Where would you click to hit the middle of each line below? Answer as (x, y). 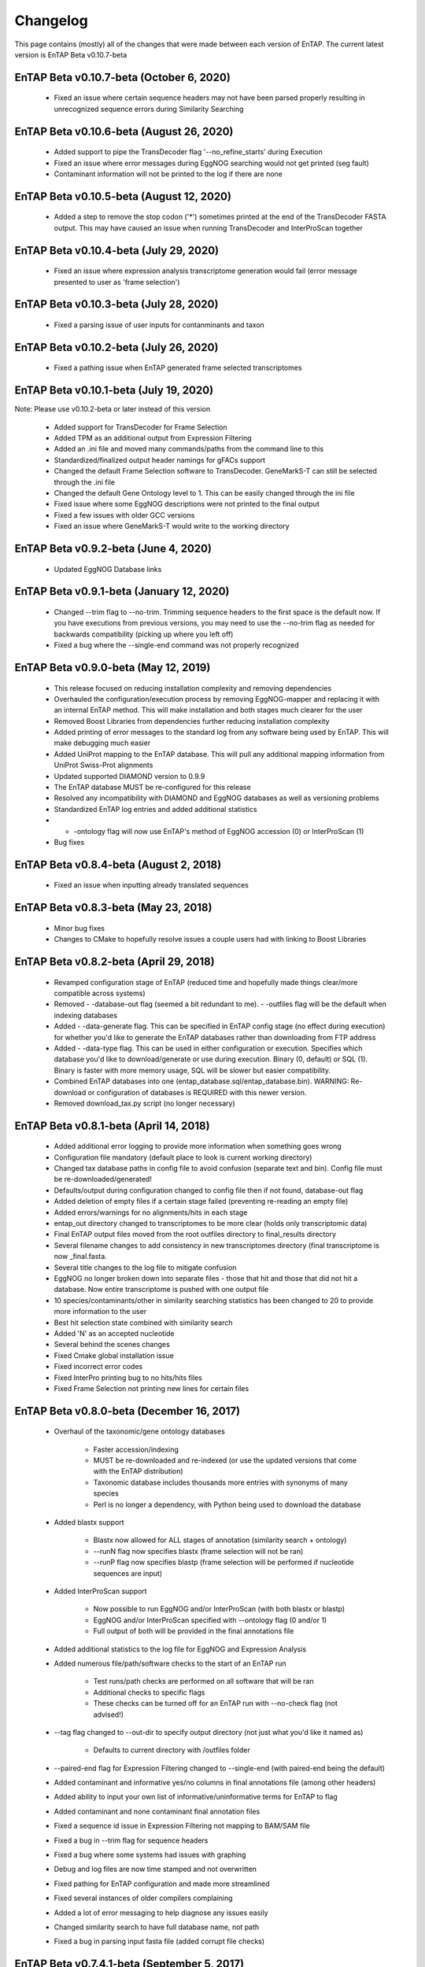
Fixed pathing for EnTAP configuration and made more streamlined (162, 1884)
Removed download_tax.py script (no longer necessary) (144, 1103)
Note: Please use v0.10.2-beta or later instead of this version (113, 409)
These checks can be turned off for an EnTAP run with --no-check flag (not (216, 1703)
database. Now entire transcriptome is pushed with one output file (161, 1290)
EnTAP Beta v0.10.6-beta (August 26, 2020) (124, 131)
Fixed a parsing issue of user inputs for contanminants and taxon (159, 325)
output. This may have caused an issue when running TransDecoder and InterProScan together (209, 227)
